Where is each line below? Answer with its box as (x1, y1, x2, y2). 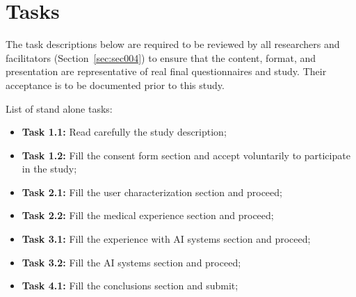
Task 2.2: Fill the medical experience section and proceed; (22, 208, 274, 223)
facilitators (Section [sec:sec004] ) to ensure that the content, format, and (6, 50, 316, 65)
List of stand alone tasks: (6, 101, 113, 115)
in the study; (22, 161, 77, 176)
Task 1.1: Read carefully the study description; (22, 125, 227, 139)
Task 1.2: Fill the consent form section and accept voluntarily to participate (22, 147, 350, 162)
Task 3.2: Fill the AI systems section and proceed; (22, 255, 241, 269)
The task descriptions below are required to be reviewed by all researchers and (6, 37, 340, 51)
